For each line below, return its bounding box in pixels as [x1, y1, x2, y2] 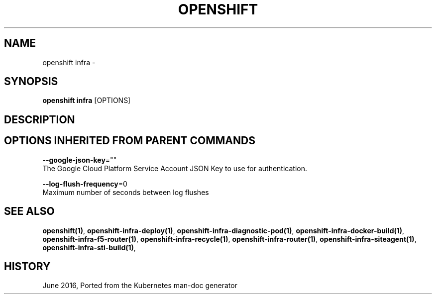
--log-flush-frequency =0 [42, 179, 127, 188]
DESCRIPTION [4, 113, 75, 126]
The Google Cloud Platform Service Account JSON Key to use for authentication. [42, 164, 308, 173]
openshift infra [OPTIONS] [42, 96, 131, 105]
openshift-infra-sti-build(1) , [42, 243, 136, 252]
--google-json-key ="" [42, 155, 117, 164]
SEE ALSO [4, 205, 55, 218]
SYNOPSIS [4, 75, 58, 88]
